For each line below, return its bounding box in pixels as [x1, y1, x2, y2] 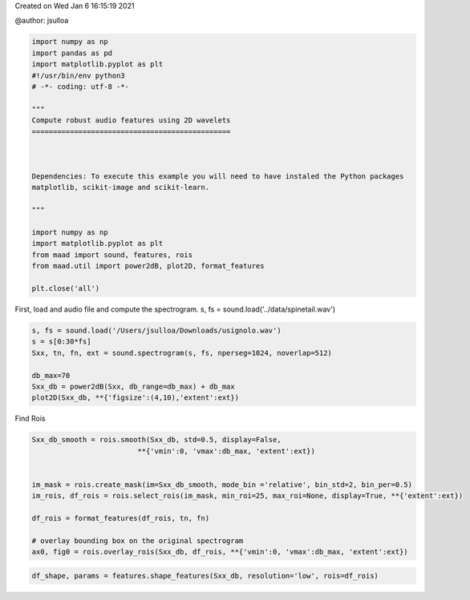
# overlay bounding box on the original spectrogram [31, 536, 244, 545]
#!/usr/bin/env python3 [31, 70, 126, 80]
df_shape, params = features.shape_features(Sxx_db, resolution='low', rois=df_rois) [31, 571, 379, 580]
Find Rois [14, 413, 46, 424]
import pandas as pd [31, 48, 112, 58]
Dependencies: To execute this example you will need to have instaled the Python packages [31, 172, 404, 181]
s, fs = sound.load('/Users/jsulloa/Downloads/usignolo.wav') [31, 325, 282, 335]
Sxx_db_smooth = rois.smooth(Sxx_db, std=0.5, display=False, [31, 435, 282, 445]
